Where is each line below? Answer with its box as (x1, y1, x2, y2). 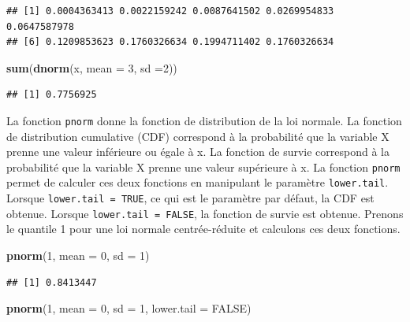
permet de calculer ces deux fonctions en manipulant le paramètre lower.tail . (6, 174, 389, 191)
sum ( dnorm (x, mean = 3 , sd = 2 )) (6, 59, 177, 76)
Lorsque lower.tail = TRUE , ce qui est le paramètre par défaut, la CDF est (6, 190, 375, 206)
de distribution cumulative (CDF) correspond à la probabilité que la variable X (6, 128, 389, 144)
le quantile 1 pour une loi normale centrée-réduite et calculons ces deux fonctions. (6, 220, 401, 237)
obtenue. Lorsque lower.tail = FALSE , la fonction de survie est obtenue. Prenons (6, 205, 404, 221)
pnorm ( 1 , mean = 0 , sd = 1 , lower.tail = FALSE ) (6, 300, 252, 316)
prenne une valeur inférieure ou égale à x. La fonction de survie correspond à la (6, 143, 389, 160)
